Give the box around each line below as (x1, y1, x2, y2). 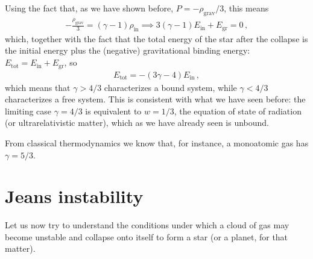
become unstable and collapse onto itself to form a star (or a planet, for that (5, 230, 288, 243)
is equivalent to (85, 104, 142, 117)
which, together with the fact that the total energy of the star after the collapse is (5, 32, 308, 45)
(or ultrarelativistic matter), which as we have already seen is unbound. (5, 116, 270, 129)
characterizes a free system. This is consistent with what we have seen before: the (5, 93, 306, 105)
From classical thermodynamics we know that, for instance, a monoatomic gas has (5, 136, 309, 149)
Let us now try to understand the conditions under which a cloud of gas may (5, 219, 289, 231)
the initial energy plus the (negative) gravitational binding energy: (5, 44, 250, 57)
